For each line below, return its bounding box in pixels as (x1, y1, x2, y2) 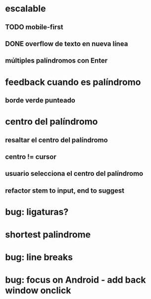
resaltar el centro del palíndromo (5, 136, 108, 144)
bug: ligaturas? (5, 206, 69, 218)
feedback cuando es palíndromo (5, 76, 141, 87)
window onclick (5, 285, 71, 296)
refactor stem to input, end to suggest (5, 186, 125, 195)
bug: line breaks (5, 252, 73, 263)
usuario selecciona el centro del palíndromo (5, 169, 144, 178)
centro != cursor (5, 152, 57, 161)
